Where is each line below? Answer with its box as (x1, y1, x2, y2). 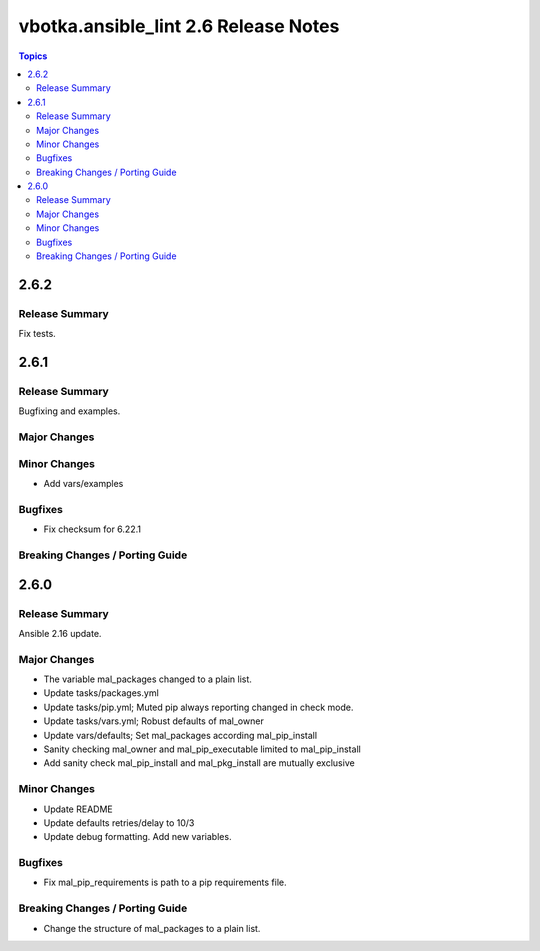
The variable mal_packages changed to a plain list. (43, 673, 252, 685)
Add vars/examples (43, 478, 124, 490)
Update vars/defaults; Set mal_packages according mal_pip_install (43, 729, 318, 741)
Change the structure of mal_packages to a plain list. (43, 922, 261, 934)
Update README (43, 803, 114, 815)
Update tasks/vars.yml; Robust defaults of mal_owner (43, 715, 264, 727)
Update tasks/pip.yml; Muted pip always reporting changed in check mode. (43, 701, 354, 713)
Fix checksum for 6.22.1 (43, 523, 142, 535)
